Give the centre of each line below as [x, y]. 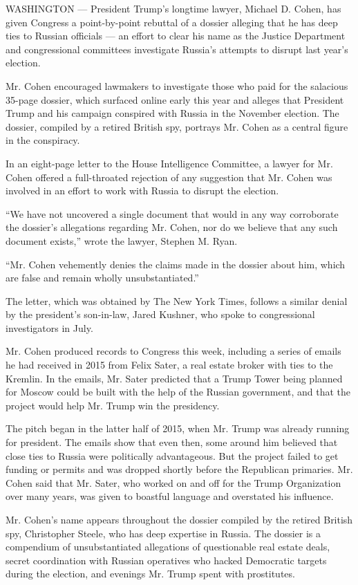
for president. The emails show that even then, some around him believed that [172, 442]
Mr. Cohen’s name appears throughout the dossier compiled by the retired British [179, 519]
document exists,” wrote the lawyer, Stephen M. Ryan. [122, 240]
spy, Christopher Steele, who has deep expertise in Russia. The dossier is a [163, 533]
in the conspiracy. [43, 140]
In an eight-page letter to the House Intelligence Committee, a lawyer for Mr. [169, 163]
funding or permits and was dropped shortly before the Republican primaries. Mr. [179, 469]
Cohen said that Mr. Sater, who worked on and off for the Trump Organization [173, 482]
